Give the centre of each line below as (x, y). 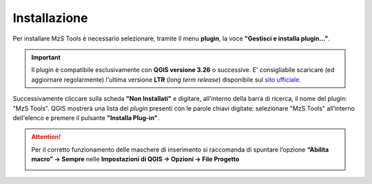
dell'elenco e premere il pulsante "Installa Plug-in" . (86, 117)
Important (46, 57)
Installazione (50, 18)
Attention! (46, 137)
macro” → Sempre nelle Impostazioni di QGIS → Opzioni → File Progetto (135, 159)
